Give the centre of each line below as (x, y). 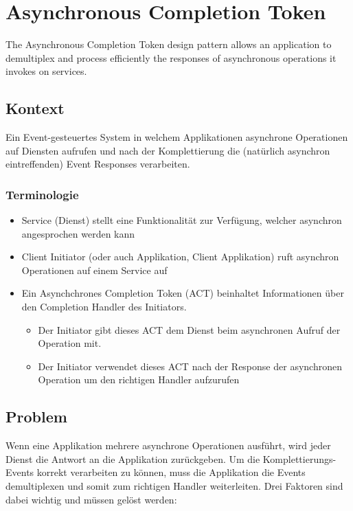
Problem (36, 417)
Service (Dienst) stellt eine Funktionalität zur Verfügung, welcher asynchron (182, 220)
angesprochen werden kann (78, 233)
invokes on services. (46, 71)
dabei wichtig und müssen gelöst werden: (91, 499)
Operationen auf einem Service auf (94, 270)
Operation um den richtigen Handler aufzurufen (139, 379)
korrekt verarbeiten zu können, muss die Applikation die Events (171, 472)
